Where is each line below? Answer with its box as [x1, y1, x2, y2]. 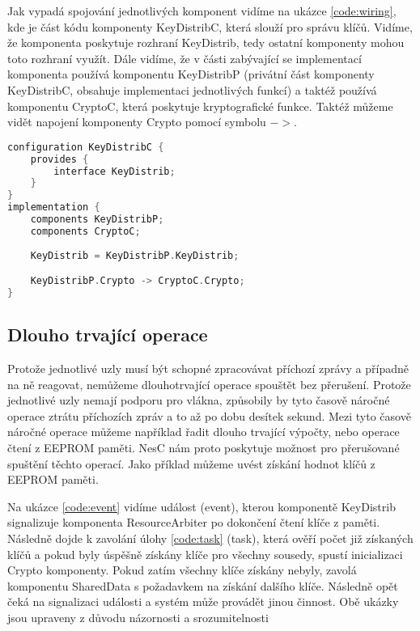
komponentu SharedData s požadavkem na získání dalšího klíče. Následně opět [7, 577, 398, 594]
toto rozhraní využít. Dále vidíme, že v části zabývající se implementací [7, 49, 362, 66]
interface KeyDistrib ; [53, 165, 176, 177]
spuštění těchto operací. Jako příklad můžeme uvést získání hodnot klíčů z [7, 455, 375, 472]
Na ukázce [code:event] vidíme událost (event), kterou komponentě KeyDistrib [7, 498, 396, 515]
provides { [30, 153, 89, 165]
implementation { [7, 201, 100, 214]
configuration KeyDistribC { [7, 141, 164, 153]
